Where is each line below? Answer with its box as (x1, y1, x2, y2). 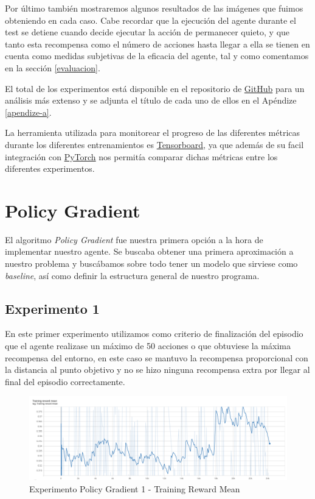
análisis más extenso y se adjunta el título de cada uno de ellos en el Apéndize (5, 94, 297, 107)
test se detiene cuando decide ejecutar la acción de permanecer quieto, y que (5, 26, 290, 38)
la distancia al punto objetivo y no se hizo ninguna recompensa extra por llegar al (5, 363, 310, 376)
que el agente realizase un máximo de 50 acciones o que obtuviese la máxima (5, 339, 291, 352)
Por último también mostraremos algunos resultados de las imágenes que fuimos (5, 2, 303, 14)
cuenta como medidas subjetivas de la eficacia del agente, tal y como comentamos (5, 49, 309, 62)
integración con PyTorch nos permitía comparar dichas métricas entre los (5, 150, 278, 163)
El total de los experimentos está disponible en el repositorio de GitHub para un (5, 82, 305, 94)
